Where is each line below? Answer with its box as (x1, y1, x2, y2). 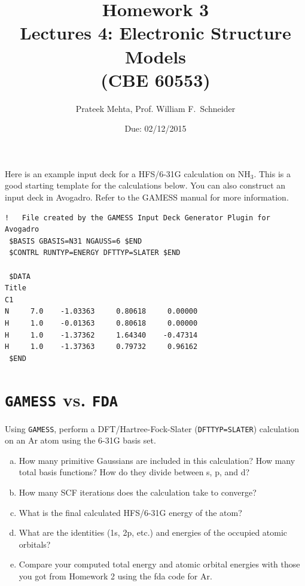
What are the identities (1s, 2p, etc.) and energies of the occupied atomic (19, 526, 288, 539)
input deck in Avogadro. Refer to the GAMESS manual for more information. (5, 191, 289, 204)
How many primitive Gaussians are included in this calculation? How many (19, 454, 295, 466)
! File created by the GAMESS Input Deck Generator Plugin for (5, 213, 270, 222)
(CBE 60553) (100, 67, 211, 92)
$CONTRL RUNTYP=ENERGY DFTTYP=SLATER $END (9, 248, 181, 257)
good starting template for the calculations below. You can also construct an (5, 179, 286, 192)
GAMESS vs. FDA (5, 387, 118, 411)
